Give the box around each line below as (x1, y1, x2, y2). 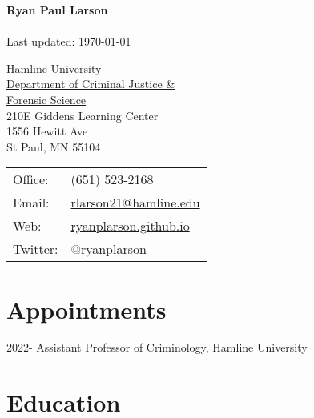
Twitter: (13, 239, 58, 259)
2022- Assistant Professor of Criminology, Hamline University (6, 339, 308, 356)
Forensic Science (6, 90, 87, 107)
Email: (13, 193, 50, 212)
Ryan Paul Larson (6, 2, 108, 18)
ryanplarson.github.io (70, 216, 190, 235)
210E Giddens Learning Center (6, 107, 159, 123)
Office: (13, 170, 49, 189)
